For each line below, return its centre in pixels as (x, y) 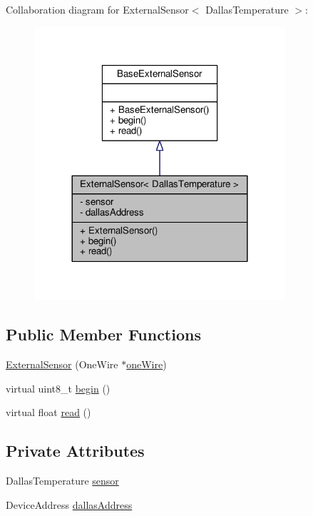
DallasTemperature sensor (62, 481)
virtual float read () (48, 412)
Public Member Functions (103, 334)
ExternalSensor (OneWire (62, 364)
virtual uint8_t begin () (58, 388)
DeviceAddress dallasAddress (69, 504)
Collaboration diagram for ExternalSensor (97, 9)
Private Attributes (75, 451)
